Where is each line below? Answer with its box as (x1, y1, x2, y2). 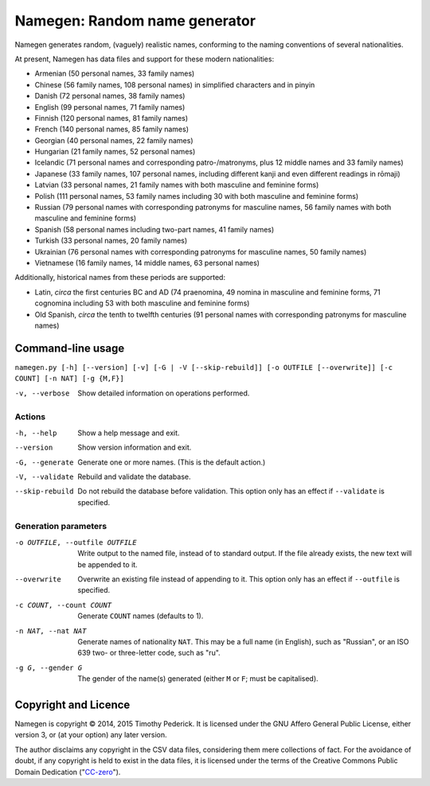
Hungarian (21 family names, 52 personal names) (34, 147, 196, 157)
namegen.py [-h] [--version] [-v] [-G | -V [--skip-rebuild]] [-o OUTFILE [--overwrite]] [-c (14, 363, 393, 372)
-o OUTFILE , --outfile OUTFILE (14, 538, 137, 547)
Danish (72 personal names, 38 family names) (34, 91, 186, 101)
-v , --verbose (14, 388, 70, 398)
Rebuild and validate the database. (77, 472, 191, 481)
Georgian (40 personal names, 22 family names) (34, 135, 193, 145)
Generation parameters (14, 521, 107, 532)
